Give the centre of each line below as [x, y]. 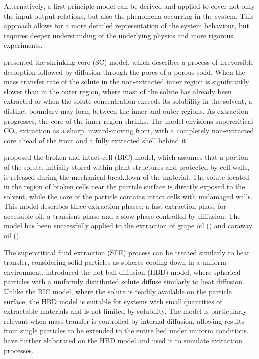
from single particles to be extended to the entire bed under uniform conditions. [126, 331]
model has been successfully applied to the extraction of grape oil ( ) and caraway [128, 226]
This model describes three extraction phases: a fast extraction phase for [115, 206]
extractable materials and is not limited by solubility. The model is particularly [125, 311]
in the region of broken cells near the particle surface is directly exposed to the [125, 187]
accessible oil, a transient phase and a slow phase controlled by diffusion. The [122, 216]
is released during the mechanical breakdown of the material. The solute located [127, 177]
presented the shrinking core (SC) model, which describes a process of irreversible [129, 62]
